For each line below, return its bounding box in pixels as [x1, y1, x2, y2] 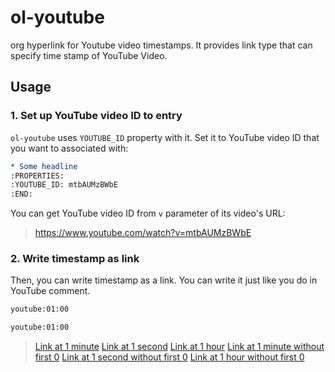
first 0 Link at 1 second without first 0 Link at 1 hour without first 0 [34, 351, 305, 363]
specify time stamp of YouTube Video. [10, 49, 168, 61]
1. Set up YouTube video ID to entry [10, 109, 183, 123]
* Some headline [10, 161, 78, 171]
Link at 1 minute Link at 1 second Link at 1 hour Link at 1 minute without [34, 341, 325, 353]
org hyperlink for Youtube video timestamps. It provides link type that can [10, 39, 313, 51]
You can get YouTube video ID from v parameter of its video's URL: [10, 207, 286, 220]
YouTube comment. [10, 285, 91, 297]
